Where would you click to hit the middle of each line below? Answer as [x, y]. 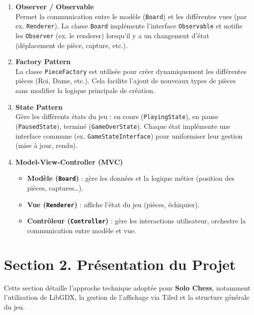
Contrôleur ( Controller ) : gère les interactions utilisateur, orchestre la [137, 221]
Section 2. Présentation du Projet [120, 264]
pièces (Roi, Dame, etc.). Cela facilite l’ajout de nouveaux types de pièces [126, 81]
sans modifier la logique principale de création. [85, 90]
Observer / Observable [55, 6]
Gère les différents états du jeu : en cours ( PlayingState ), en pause [117, 116]
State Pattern [39, 107]
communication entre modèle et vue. [82, 230]
